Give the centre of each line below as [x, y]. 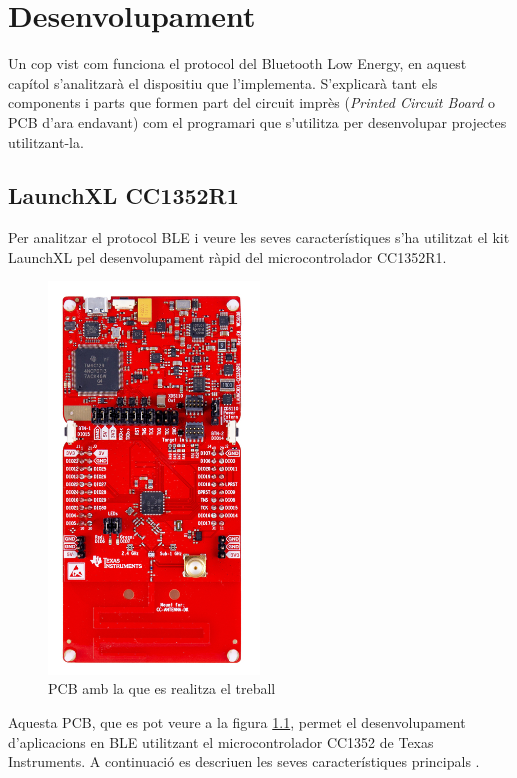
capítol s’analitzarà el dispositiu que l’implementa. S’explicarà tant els [223, 82]
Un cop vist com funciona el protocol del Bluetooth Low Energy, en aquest [237, 63]
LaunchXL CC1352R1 [123, 195]
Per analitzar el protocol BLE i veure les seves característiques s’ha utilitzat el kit [259, 237]
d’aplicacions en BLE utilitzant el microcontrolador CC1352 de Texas [221, 741]
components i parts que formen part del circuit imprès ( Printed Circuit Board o [251, 102]
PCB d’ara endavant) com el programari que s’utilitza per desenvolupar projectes [257, 121]
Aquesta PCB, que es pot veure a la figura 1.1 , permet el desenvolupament [237, 721]
